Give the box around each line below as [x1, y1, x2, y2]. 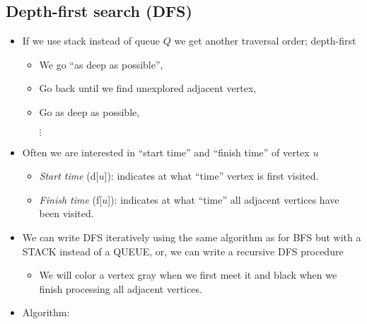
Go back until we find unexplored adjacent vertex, [39, 81, 257, 96]
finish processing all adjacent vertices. [39, 281, 202, 296]
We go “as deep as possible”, [39, 57, 163, 71]
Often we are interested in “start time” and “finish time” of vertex [22, 144, 310, 159]
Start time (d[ [39, 168, 99, 183]
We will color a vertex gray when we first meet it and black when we [39, 267, 337, 282]
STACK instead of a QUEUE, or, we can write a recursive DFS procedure [22, 243, 344, 258]
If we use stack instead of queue [22, 33, 161, 48]
